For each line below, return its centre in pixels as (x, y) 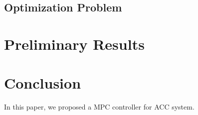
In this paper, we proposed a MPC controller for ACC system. (99, 107)
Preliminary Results (74, 44)
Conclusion (43, 83)
